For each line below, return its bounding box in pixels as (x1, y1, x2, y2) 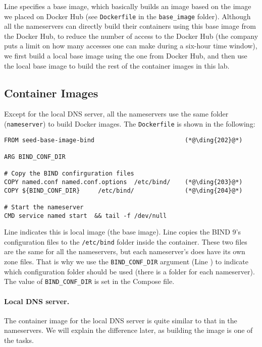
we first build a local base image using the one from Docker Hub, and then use (4, 50, 247, 61)
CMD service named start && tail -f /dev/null (4, 212, 167, 219)
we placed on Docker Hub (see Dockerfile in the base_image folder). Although (4, 11, 251, 21)
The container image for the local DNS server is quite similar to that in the (4, 315, 237, 325)
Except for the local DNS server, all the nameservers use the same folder (4, 108, 229, 119)
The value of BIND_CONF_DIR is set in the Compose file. (4, 276, 175, 286)
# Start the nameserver (4, 203, 84, 211)
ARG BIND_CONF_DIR (4, 153, 66, 160)
